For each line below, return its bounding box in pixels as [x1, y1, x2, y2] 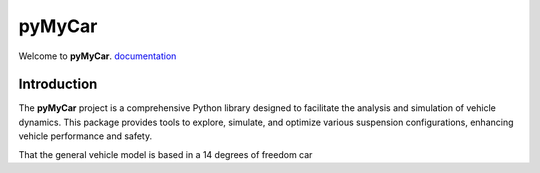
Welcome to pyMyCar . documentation [18, 50, 177, 62]
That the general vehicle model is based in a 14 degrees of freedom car [18, 148, 313, 160]
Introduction [18, 76, 98, 93]
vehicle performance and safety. [18, 130, 153, 142]
